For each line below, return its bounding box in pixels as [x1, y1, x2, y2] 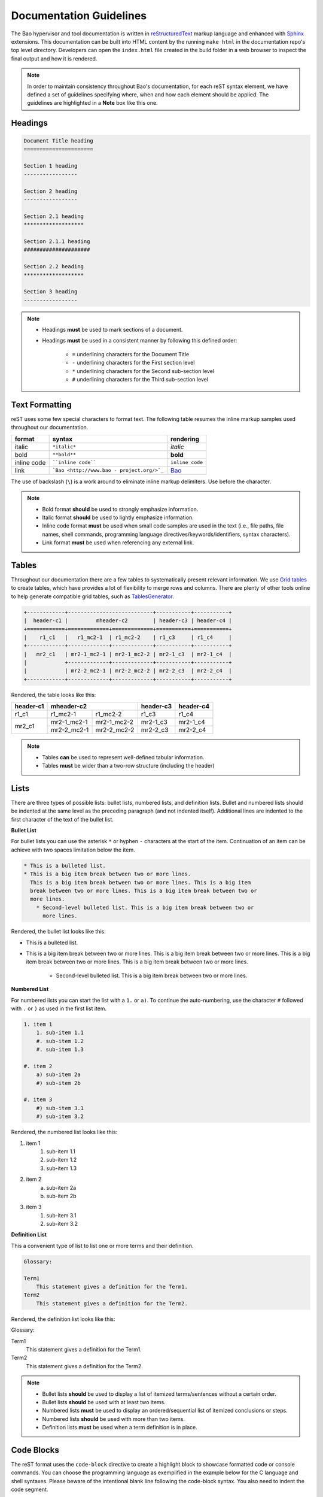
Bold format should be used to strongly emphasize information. [42, 505, 199, 513]
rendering [170, 435, 200, 443]
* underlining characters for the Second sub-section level [72, 367, 215, 374]
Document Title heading [23, 138, 94, 144]
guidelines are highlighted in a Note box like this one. [27, 99, 158, 107]
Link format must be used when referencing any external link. [42, 539, 194, 546]
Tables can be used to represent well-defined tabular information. [42, 753, 205, 760]
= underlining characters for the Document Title [72, 350, 190, 357]
